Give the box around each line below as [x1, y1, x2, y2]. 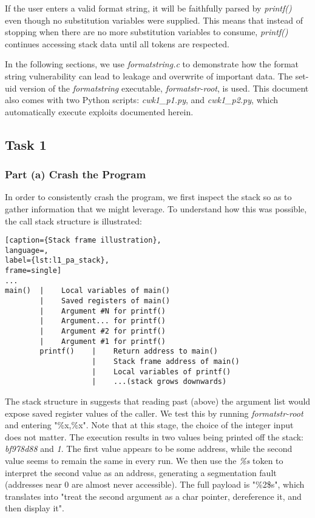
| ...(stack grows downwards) [92, 377, 227, 386]
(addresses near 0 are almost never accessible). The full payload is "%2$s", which [5, 478, 305, 491]
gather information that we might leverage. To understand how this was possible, [5, 202, 307, 215]
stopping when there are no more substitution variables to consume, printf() [5, 25, 288, 38]
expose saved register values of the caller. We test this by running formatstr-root [5, 406, 303, 419]
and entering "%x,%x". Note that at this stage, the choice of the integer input [5, 419, 294, 431]
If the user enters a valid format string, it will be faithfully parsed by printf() [5, 2, 292, 14]
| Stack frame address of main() [92, 357, 240, 366]
